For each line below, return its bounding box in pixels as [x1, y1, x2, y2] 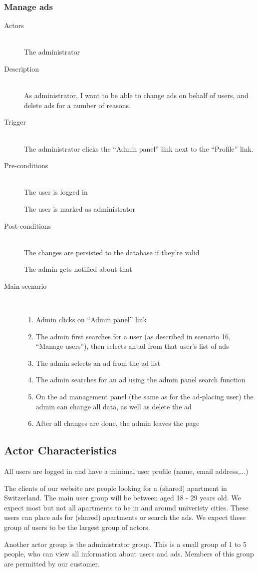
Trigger [4, 117, 26, 127]
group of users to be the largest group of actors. [4, 522, 150, 532]
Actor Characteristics [4, 442, 117, 458]
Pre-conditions [4, 160, 48, 171]
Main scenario [4, 280, 47, 291]
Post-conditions [4, 220, 51, 231]
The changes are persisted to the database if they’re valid [24, 247, 200, 257]
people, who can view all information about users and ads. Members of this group [4, 548, 254, 559]
